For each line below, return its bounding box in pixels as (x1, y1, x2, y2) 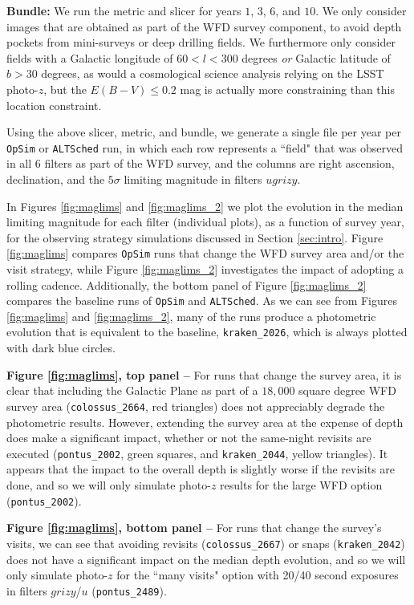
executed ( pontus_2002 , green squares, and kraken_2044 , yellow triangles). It (6, 445, 388, 461)
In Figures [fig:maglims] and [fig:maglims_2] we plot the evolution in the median (6, 197, 404, 214)
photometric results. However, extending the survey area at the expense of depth (6, 413, 404, 430)
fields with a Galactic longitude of (6, 49, 173, 66)
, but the (43, 80, 87, 97)
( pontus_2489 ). (91, 582, 167, 599)
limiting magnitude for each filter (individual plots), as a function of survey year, (6, 213, 404, 230)
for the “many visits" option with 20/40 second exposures (116, 566, 399, 583)
